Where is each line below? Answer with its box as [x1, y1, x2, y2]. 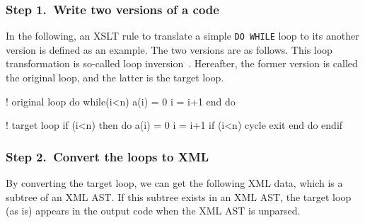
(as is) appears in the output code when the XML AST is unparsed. [6, 203, 301, 218]
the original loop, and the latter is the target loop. [6, 70, 224, 85]
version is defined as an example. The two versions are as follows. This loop [6, 42, 332, 57]
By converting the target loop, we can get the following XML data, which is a [6, 176, 343, 190]
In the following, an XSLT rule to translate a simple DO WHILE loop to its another [6, 28, 359, 43]
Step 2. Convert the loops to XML [6, 147, 209, 165]
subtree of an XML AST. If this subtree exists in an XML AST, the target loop [6, 189, 352, 204]
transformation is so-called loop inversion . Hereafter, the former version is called [6, 56, 358, 71]
